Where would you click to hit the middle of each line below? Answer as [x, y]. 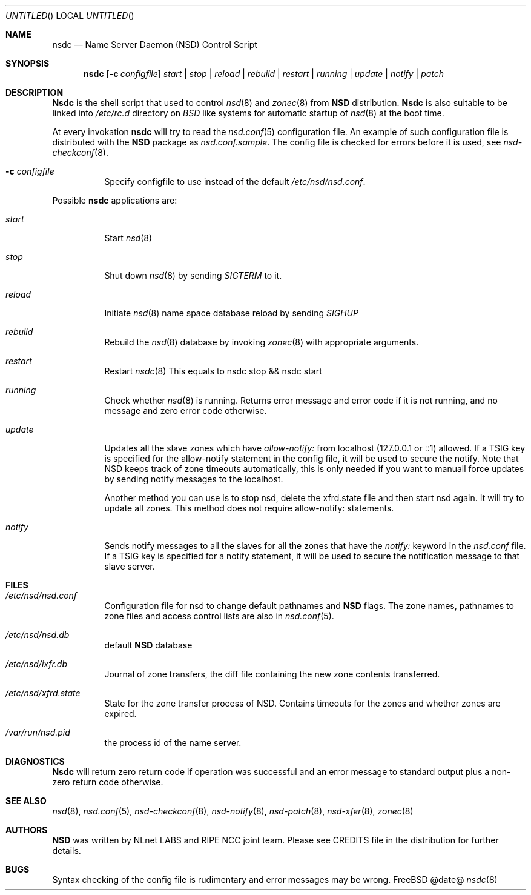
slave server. [130, 566]
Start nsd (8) [128, 238]
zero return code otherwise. [108, 782]
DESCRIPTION [35, 92]
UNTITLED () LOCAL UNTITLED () [70, 15]
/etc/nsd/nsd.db [38, 635]
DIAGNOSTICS [35, 761]
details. [67, 850]
